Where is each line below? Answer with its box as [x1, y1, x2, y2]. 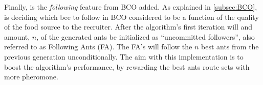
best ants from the [201, 41, 259, 52]
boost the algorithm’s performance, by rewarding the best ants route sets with [4, 61, 250, 72]
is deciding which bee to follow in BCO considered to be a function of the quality [4, 11, 259, 22]
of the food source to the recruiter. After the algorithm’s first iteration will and [4, 21, 253, 32]
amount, [4, 31, 30, 42]
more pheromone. [4, 71, 58, 82]
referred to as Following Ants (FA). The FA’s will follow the [4, 41, 192, 52]
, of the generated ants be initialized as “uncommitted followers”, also [36, 31, 255, 42]
